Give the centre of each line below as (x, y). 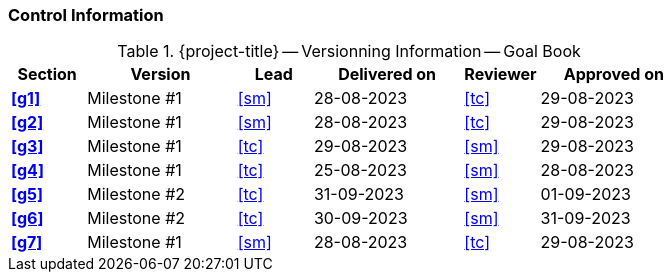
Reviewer (500, 74)
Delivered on (387, 74)
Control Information (86, 15)
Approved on (613, 74)
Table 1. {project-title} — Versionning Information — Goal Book (349, 51)
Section (47, 74)
